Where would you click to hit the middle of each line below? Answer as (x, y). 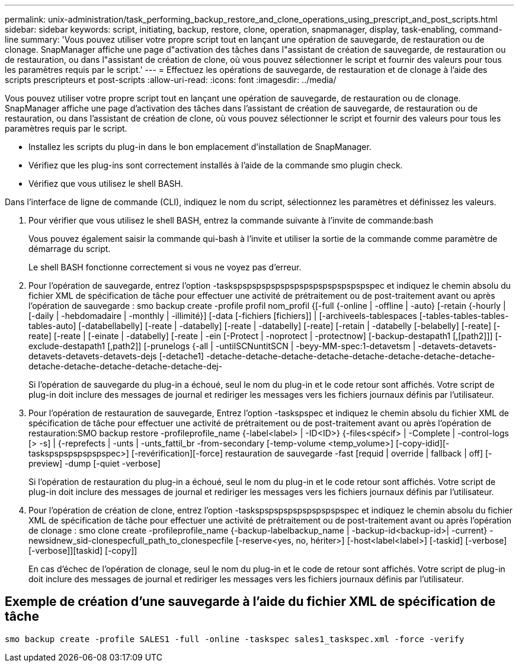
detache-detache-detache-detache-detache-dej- (126, 366)
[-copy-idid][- (422, 443)
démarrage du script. (70, 249)
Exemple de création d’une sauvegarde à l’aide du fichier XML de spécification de (250, 602)
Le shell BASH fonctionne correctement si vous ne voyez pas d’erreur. (165, 267)
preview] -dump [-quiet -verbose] (94, 463)
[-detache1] (182, 356)
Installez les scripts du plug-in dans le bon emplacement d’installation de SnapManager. (200, 147)
